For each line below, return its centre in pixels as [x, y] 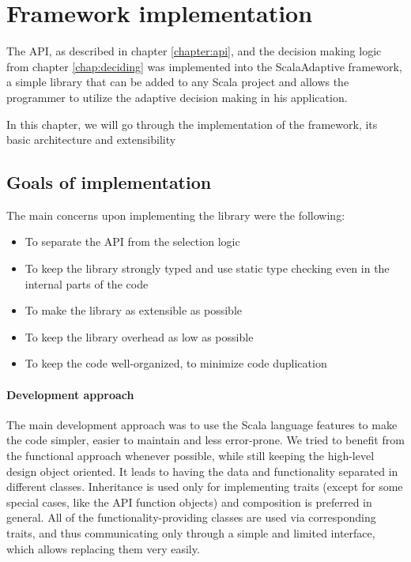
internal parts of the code [87, 283]
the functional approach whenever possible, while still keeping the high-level [190, 456]
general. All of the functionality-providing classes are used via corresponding [191, 517]
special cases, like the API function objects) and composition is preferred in [189, 502]
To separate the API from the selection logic [132, 241]
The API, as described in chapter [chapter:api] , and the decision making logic [194, 51]
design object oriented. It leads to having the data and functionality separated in [202, 471]
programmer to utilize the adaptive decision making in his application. [177, 97]
